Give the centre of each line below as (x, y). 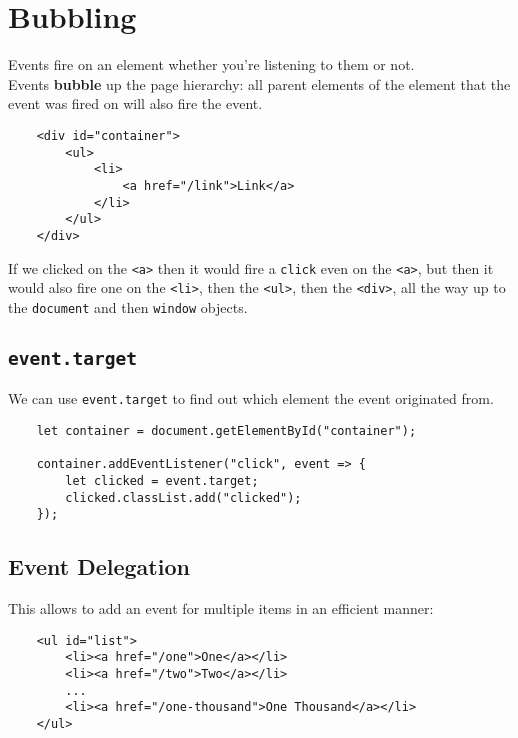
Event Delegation (99, 566)
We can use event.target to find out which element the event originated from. (251, 398)
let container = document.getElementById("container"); (226, 430)
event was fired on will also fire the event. (135, 103)
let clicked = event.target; (162, 480)
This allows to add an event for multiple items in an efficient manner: (221, 608)
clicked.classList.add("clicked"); (183, 497)
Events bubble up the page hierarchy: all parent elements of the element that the (259, 83)
